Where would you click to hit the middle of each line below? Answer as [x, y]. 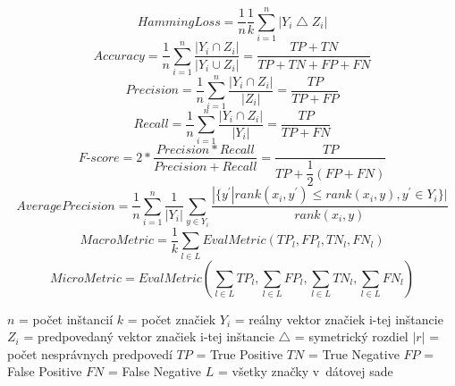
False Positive [45, 371]
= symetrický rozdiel [351, 336]
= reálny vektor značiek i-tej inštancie [339, 319]
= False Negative [155, 371]
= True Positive [240, 353]
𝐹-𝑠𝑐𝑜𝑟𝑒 [99, 158]
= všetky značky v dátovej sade [305, 371]
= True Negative [354, 353]
